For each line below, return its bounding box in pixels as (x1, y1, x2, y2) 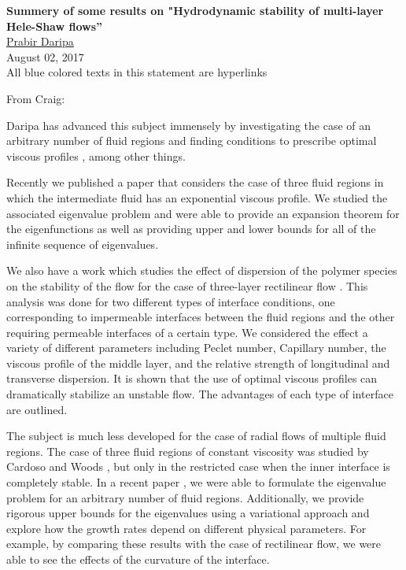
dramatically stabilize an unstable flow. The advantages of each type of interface (6, 386, 393, 402)
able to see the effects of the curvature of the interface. (6, 551, 270, 567)
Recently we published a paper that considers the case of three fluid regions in (6, 174, 384, 191)
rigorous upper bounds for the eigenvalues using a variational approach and (6, 505, 370, 521)
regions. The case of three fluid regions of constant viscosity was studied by (6, 442, 369, 459)
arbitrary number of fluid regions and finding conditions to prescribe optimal (6, 132, 377, 149)
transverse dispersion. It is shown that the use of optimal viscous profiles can (6, 370, 378, 387)
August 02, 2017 (6, 48, 84, 65)
